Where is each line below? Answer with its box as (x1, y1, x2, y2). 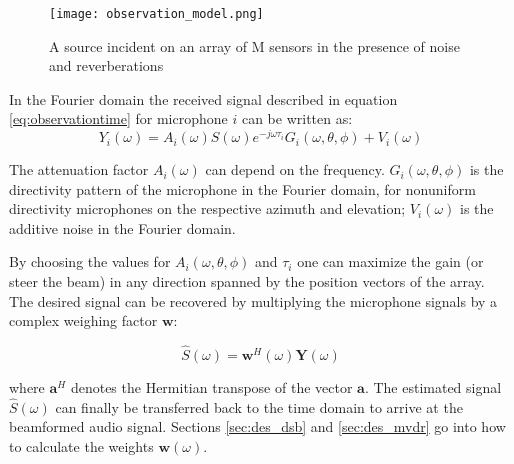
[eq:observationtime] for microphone (9, 108, 228, 129)
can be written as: (241, 108, 353, 129)
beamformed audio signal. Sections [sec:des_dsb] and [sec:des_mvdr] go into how (9, 416, 506, 437)
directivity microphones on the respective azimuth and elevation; (9, 198, 406, 219)
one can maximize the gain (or (297, 251, 484, 272)
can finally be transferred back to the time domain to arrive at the (55, 396, 463, 417)
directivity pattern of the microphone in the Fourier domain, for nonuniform (9, 178, 476, 199)
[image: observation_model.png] (49, 7, 264, 21)
